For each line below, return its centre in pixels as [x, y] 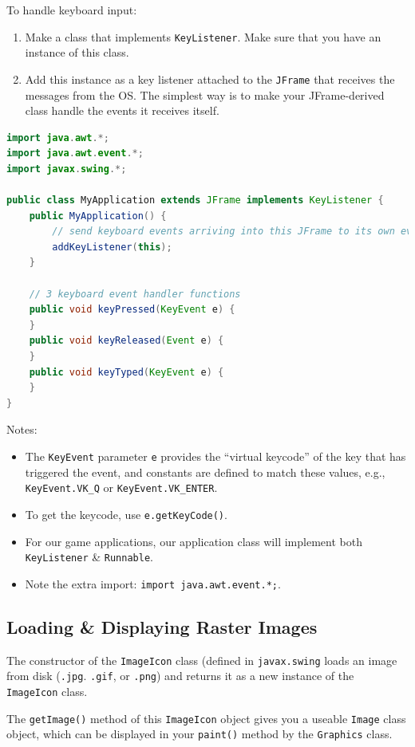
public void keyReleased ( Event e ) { [126, 341]
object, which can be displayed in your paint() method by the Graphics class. [200, 734]
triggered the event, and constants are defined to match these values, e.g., [205, 472]
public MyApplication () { [98, 216]
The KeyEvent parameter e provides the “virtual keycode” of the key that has [215, 456]
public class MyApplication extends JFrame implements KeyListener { [195, 201]
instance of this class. [77, 52]
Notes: [22, 429]
